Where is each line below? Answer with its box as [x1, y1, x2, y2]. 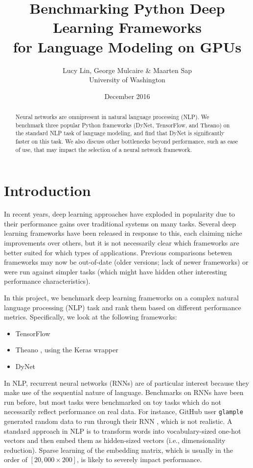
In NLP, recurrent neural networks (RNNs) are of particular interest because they [4, 377, 249, 388]
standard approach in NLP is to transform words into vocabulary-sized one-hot [4, 425, 241, 436]
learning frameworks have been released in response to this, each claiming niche [4, 228, 242, 238]
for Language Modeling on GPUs [13, 36, 242, 56]
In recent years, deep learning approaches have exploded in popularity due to [4, 209, 235, 219]
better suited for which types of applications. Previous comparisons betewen [4, 247, 232, 257]
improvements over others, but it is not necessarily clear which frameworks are [4, 238, 239, 248]
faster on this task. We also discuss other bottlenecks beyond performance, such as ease [15, 137, 238, 146]
